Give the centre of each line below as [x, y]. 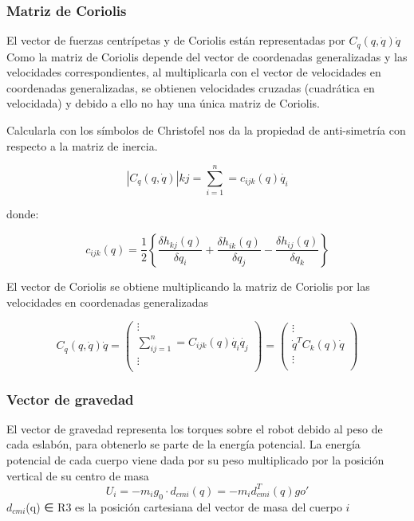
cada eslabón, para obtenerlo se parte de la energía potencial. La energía [183, 444]
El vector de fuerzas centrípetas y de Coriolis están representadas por [176, 40]
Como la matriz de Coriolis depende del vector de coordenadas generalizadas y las [207, 56]
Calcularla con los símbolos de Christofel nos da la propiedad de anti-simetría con [206, 130]
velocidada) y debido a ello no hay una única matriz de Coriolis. [163, 103]
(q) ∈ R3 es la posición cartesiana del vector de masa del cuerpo [184, 506]
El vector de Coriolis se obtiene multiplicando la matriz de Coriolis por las [188, 286]
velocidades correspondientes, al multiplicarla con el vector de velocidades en [194, 72]
